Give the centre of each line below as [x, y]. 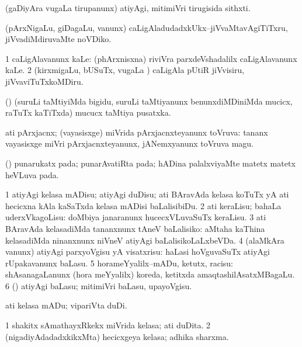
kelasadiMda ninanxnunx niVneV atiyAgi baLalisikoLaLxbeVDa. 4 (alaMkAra [145, 240]
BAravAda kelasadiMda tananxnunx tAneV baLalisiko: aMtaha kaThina [135, 228]
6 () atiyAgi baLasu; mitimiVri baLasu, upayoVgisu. [99, 285]
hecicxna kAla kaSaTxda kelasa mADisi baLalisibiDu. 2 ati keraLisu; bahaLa [143, 205]
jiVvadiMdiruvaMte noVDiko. [58, 39]
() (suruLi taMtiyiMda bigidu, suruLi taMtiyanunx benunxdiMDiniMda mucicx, [149, 101]
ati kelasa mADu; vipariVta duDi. [66, 305]
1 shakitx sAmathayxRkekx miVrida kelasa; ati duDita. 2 [108, 325]
